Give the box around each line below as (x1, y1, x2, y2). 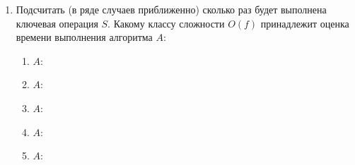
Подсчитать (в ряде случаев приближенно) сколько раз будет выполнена (16, 2, 327, 16)
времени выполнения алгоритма (16, 30, 153, 44)
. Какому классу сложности (107, 16, 225, 30)
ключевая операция (16, 16, 98, 30)
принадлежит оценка (260, 16, 349, 30)
